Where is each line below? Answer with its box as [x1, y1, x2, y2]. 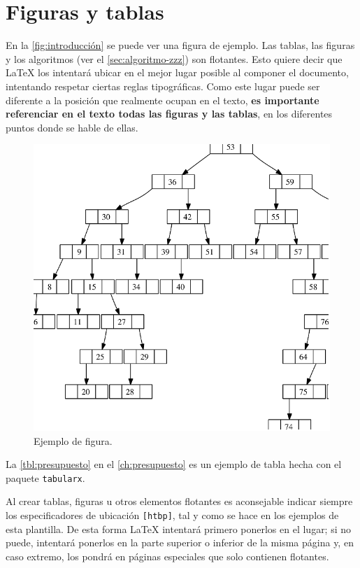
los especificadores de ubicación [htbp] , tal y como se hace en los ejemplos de [6, 508, 339, 522]
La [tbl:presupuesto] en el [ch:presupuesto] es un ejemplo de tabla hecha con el [6, 457, 342, 471]
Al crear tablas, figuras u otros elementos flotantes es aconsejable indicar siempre [6, 494, 353, 509]
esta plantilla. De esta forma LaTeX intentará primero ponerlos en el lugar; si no [6, 521, 352, 536]
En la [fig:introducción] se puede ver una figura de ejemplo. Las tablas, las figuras [6, 38, 355, 52]
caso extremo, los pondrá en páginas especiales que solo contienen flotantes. [6, 548, 329, 563]
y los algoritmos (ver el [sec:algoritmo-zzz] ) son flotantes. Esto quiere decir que [6, 51, 343, 66]
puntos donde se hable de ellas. [6, 120, 138, 134]
